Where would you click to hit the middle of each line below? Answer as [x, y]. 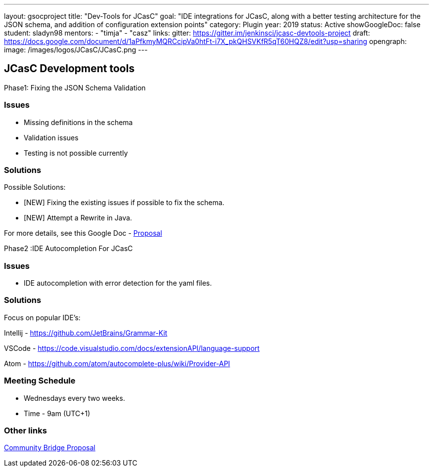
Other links [25, 430]
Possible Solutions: [35, 187]
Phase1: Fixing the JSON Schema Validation [75, 87]
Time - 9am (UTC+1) [57, 413]
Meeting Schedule [40, 381]
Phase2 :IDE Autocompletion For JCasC [68, 249]
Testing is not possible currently [76, 153]
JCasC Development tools [69, 69]
